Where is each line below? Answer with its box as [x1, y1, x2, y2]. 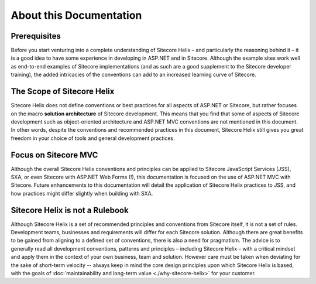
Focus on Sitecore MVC [11, 150, 98, 160]
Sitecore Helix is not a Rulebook [11, 205, 129, 215]
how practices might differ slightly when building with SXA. [11, 190, 153, 197]
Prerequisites [11, 31, 61, 41]
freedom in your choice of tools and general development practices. [11, 135, 175, 142]
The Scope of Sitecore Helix [11, 87, 115, 97]
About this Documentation [11, 9, 142, 22]
